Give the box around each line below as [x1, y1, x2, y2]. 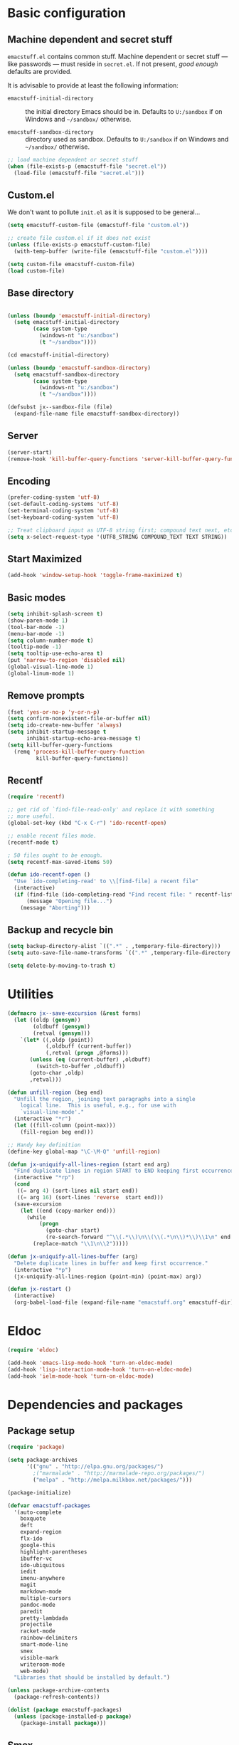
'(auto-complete [14, 1509, 62, 1516]
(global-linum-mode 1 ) [7, 670, 75, 677]
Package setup [7, 1425, 75, 1437]
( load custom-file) [7, 267, 65, 275]
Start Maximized [7, 553, 83, 565]
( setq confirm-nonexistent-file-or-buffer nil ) [7, 715, 152, 722]
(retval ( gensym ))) [33, 1030, 91, 1037]
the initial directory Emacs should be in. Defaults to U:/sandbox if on [25, 107, 223, 115]
